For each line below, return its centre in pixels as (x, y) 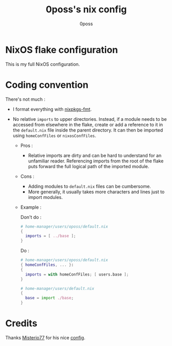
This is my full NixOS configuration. (43, 64)
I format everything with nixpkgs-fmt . (52, 109)
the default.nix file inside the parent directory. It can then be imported (88, 130)
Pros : (27, 145)
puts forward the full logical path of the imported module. (89, 166)
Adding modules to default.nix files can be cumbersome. (90, 186)
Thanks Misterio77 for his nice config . (45, 337)
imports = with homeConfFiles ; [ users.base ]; (77, 274)
